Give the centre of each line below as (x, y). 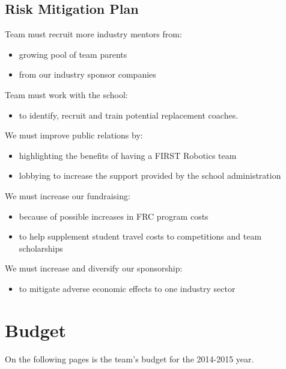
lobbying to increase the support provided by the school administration (150, 175)
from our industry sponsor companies (87, 74)
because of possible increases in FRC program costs (114, 216)
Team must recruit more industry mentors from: (93, 34)
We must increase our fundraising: (68, 195)
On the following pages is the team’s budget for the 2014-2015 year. (129, 358)
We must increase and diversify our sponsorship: (94, 268)
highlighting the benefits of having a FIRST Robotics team (128, 155)
